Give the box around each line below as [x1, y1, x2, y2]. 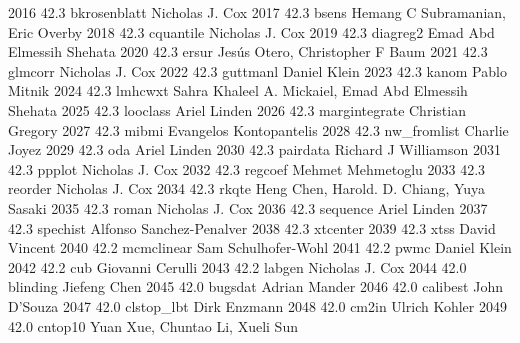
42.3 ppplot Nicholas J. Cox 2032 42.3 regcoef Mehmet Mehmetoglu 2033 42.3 [8, 158, 486, 179]
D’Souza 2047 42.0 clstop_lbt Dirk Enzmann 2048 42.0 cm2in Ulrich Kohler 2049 [8, 295, 507, 316]
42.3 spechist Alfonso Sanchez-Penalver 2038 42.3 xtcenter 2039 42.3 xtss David [8, 217, 496, 238]
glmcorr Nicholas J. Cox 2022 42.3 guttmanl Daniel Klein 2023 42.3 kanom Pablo [8, 60, 507, 81]
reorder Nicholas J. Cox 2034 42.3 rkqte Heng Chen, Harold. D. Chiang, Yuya [8, 178, 486, 199]
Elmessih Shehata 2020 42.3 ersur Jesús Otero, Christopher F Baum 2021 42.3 [8, 41, 488, 62]
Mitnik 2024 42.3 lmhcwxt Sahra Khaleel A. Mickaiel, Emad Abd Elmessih [8, 80, 468, 101]
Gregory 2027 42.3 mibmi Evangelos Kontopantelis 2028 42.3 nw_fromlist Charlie [8, 119, 509, 140]
